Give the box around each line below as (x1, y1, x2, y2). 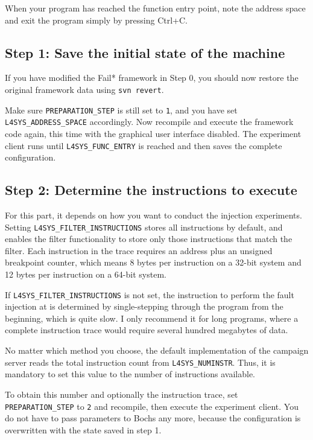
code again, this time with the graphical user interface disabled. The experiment (5, 127, 302, 139)
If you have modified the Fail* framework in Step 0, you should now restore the (5, 71, 299, 84)
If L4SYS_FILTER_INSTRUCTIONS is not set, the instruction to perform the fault (5, 288, 294, 301)
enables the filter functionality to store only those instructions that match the (5, 232, 292, 245)
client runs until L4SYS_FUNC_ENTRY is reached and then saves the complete (5, 139, 282, 151)
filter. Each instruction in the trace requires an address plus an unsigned (5, 244, 273, 257)
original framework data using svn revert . (5, 83, 164, 95)
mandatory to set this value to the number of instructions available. (5, 368, 255, 380)
